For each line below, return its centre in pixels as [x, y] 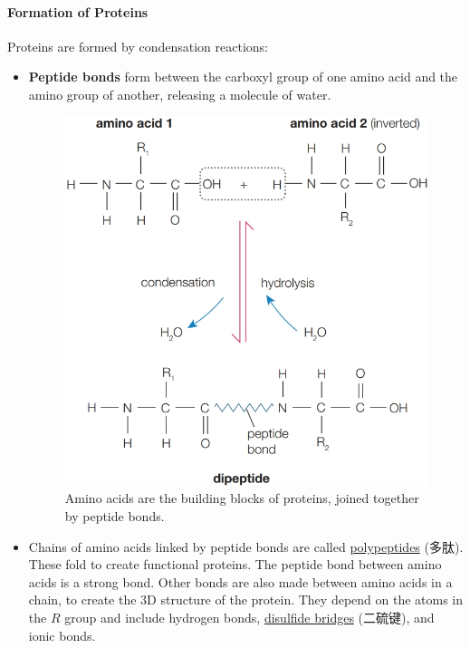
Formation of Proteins [78, 11]
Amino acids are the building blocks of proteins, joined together [242, 498]
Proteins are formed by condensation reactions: [138, 46]
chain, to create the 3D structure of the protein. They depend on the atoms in [246, 600]
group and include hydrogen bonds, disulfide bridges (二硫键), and [249, 617]
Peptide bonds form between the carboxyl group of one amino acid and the [243, 77]
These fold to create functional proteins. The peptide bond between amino [235, 564]
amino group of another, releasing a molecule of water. [180, 94]
